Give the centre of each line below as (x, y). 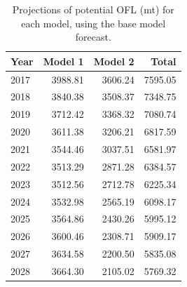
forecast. (93, 37)
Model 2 (114, 61)
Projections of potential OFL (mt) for (93, 9)
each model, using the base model (93, 23)
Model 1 (63, 61)
